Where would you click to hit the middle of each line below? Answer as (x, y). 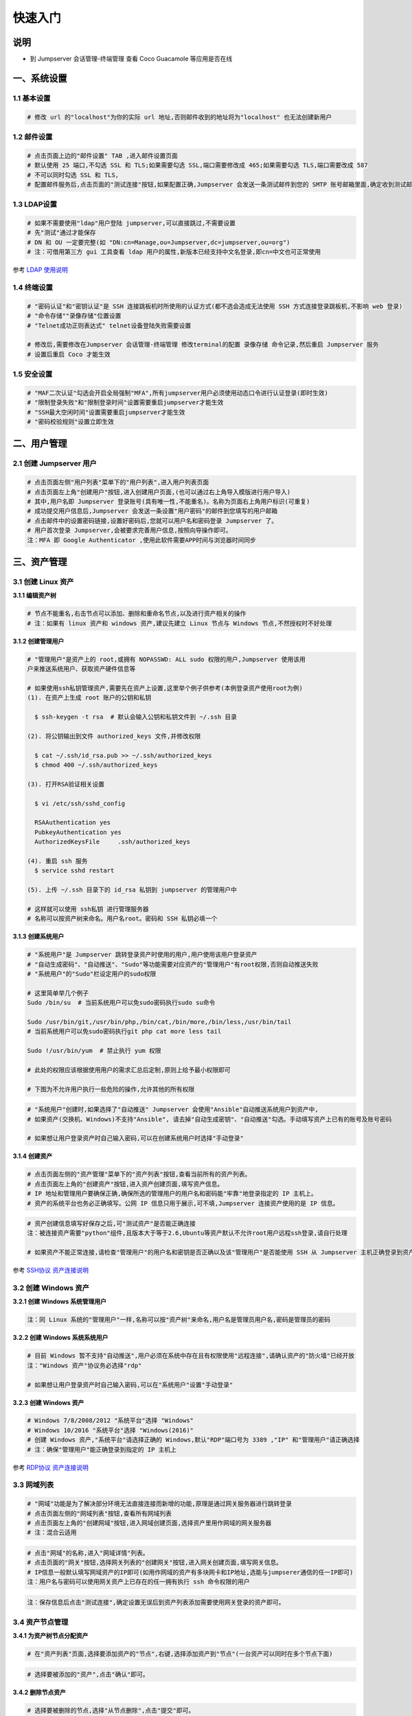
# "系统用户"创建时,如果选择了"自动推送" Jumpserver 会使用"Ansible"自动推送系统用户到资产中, (173, 1110)
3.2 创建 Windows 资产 (51, 1288)
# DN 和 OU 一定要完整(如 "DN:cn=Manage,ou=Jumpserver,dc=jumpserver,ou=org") (159, 242)
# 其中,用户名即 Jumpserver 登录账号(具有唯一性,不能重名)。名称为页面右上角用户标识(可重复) (169, 501)
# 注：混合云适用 (52, 1533)
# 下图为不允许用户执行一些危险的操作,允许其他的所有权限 (111, 1089)
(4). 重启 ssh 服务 (57, 861)
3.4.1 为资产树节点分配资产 (50, 1636)
